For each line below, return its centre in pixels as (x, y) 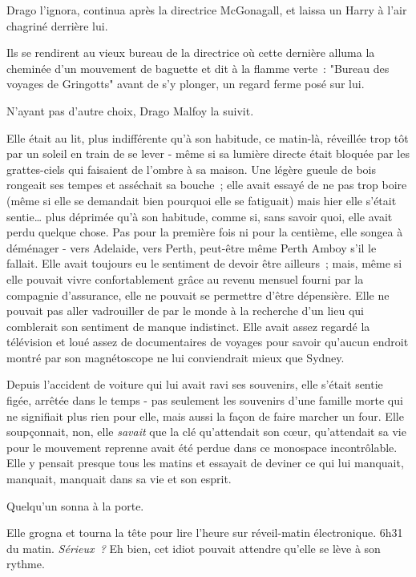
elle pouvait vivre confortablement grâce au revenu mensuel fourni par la (185, 278)
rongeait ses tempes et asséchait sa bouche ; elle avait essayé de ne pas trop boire (207, 185)
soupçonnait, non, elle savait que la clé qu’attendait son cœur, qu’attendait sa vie (206, 432)
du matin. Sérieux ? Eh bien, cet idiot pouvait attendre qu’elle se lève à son (194, 548)
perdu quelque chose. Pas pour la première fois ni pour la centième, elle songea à (205, 232)
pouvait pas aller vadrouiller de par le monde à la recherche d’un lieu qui (185, 311)
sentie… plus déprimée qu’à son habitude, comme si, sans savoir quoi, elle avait (200, 216)
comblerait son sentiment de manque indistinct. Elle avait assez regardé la (188, 326)
